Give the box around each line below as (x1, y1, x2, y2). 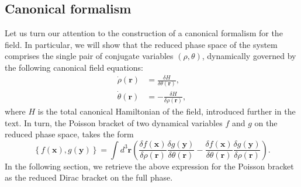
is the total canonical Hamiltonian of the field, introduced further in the (37, 105, 296, 117)
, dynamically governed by (202, 50, 296, 62)
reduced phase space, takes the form (5, 128, 134, 140)
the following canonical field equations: (5, 61, 143, 73)
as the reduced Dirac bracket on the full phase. (5, 171, 173, 183)
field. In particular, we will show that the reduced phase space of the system (5, 38, 278, 50)
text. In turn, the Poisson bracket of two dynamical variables (5, 116, 223, 129)
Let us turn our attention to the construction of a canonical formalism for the (5, 27, 283, 39)
